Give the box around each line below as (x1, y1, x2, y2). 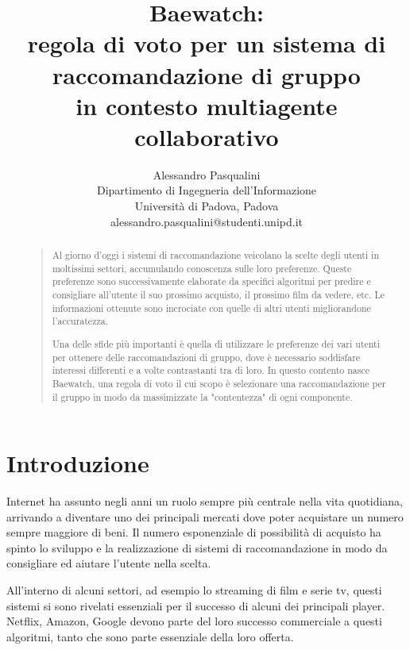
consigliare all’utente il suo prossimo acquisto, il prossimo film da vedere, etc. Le (52, 288, 385, 302)
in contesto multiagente (75, 89, 338, 121)
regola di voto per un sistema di (27, 27, 386, 60)
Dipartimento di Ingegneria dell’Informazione (96, 182, 317, 198)
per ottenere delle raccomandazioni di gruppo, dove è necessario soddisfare (52, 350, 361, 363)
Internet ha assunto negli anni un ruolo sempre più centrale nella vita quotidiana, (6, 493, 403, 510)
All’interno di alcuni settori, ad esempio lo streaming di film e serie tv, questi (6, 582, 382, 598)
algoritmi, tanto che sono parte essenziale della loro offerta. (6, 628, 294, 644)
